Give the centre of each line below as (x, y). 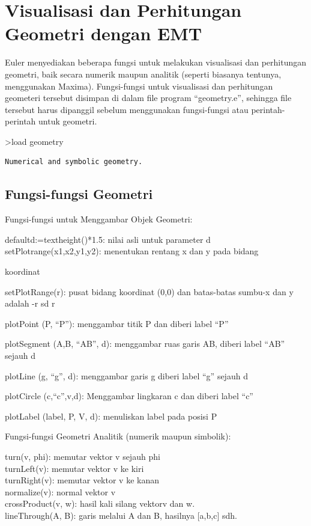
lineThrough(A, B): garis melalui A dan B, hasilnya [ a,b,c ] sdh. (121, 515)
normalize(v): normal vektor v (60, 491)
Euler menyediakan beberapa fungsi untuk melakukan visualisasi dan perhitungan (155, 62)
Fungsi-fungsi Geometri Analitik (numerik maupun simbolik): (118, 436)
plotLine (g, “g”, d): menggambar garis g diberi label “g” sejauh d (126, 375)
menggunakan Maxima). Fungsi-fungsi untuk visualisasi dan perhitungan (139, 86)
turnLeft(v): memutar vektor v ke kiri (74, 468)
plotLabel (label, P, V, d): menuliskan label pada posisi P (111, 416)
